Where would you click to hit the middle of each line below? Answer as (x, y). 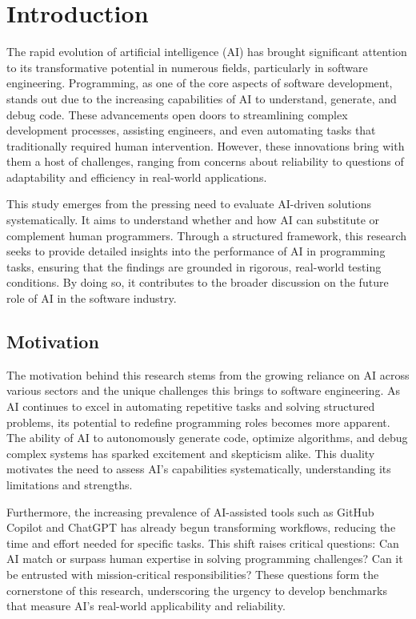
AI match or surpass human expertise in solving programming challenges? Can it (205, 559)
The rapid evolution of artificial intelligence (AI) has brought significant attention (207, 52)
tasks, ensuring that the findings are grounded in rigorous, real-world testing (194, 266)
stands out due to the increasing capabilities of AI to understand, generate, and (202, 98)
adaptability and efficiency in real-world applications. (137, 177)
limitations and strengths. (70, 484)
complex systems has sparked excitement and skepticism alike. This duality (191, 453)
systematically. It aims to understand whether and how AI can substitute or (193, 220)
